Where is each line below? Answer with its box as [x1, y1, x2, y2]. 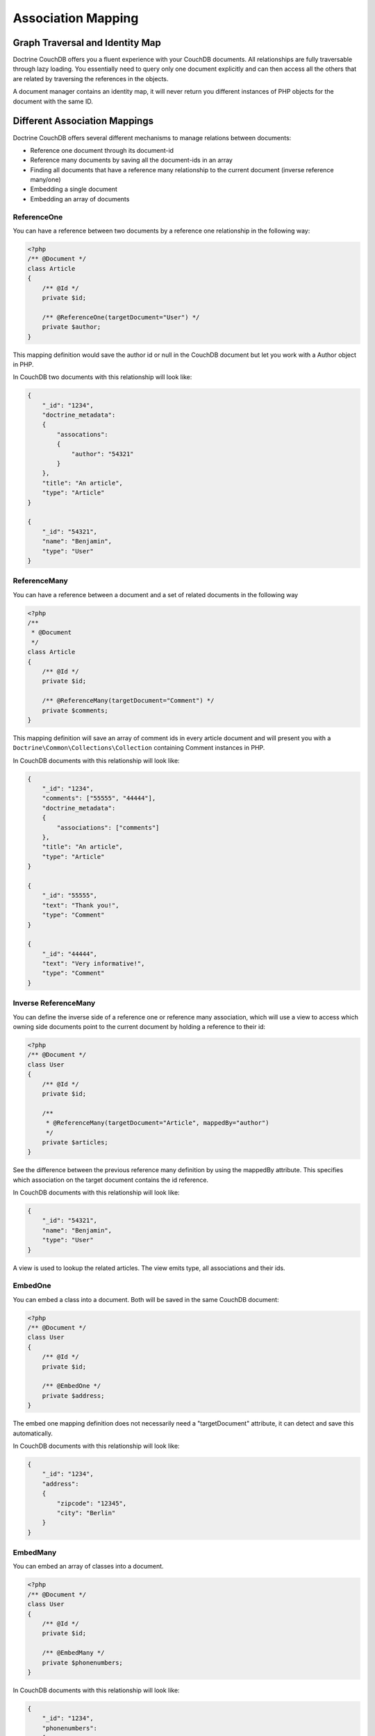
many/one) [30, 176, 62, 184]
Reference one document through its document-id [30, 146, 174, 154]
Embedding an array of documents [30, 194, 130, 203]
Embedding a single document [30, 185, 118, 194]
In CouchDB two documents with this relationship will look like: [12, 373, 192, 381]
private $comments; [42, 706, 109, 715]
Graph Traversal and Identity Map [12, 37, 161, 49]
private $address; [42, 1392, 105, 1399]
